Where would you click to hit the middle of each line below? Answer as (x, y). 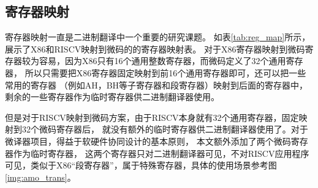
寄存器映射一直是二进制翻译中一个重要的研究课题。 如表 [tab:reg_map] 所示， (158, 37)
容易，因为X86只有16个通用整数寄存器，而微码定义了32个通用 (162, 61)
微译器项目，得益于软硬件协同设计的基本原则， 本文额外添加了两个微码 (148, 141)
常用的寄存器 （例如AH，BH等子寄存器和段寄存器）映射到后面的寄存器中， (157, 85)
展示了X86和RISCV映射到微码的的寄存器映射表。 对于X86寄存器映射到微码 (155, 49)
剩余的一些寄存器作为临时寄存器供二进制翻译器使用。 (112, 97)
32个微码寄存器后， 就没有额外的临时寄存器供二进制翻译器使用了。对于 (165, 129)
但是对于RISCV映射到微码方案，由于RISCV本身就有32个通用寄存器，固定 (152, 117)
